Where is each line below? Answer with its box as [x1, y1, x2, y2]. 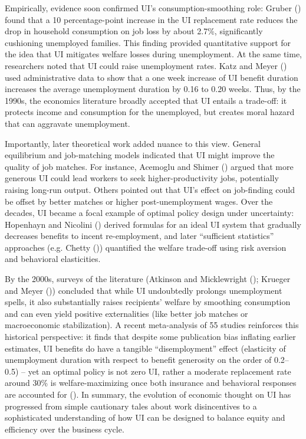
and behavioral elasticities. [5, 253, 101, 265]
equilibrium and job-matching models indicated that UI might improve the [5, 149, 275, 161]
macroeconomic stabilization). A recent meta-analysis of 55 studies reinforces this [5, 319, 299, 331]
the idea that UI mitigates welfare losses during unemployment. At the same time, [5, 48, 302, 60]
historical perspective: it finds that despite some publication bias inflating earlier [5, 330, 296, 343]
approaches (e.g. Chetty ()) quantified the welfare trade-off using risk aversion [5, 241, 287, 253]
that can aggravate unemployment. [5, 117, 130, 129]
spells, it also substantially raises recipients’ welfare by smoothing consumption [5, 296, 291, 308]
